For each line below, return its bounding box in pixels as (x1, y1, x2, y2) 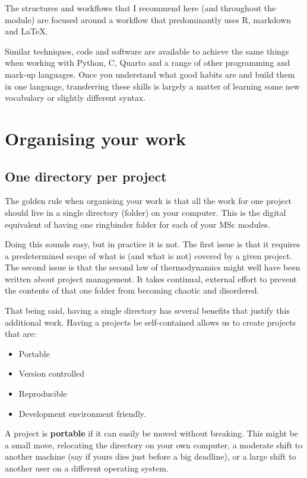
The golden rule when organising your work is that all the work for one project (5, 195, 292, 207)
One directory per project (5, 167, 167, 185)
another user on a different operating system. (5, 462, 169, 474)
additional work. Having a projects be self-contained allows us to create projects (5, 316, 296, 328)
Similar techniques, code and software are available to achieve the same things (5, 44, 289, 57)
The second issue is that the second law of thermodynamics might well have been (5, 261, 300, 273)
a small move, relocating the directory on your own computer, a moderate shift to (5, 438, 303, 451)
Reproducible (18, 387, 67, 400)
